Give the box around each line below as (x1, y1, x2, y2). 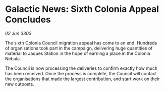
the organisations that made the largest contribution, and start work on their (5, 76, 160, 82)
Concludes (5, 14, 51, 25)
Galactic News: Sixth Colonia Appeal (5, 3, 160, 15)
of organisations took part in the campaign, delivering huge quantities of (5, 45, 153, 51)
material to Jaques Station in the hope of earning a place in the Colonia (5, 50, 150, 56)
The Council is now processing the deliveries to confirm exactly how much (5, 65, 158, 71)
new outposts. (5, 81, 35, 87)
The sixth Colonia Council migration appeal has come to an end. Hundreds (5, 40, 157, 46)
